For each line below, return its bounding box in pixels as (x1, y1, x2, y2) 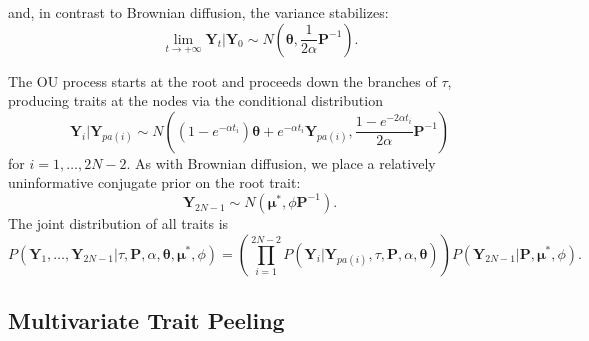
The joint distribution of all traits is (8, 212, 229, 233)
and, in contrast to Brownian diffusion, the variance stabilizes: (8, 2, 389, 22)
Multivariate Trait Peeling (8, 304, 285, 335)
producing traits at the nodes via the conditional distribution (8, 90, 383, 111)
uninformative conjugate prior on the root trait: (8, 172, 301, 193)
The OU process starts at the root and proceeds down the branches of (8, 70, 437, 91)
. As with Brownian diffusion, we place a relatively (126, 152, 436, 173)
